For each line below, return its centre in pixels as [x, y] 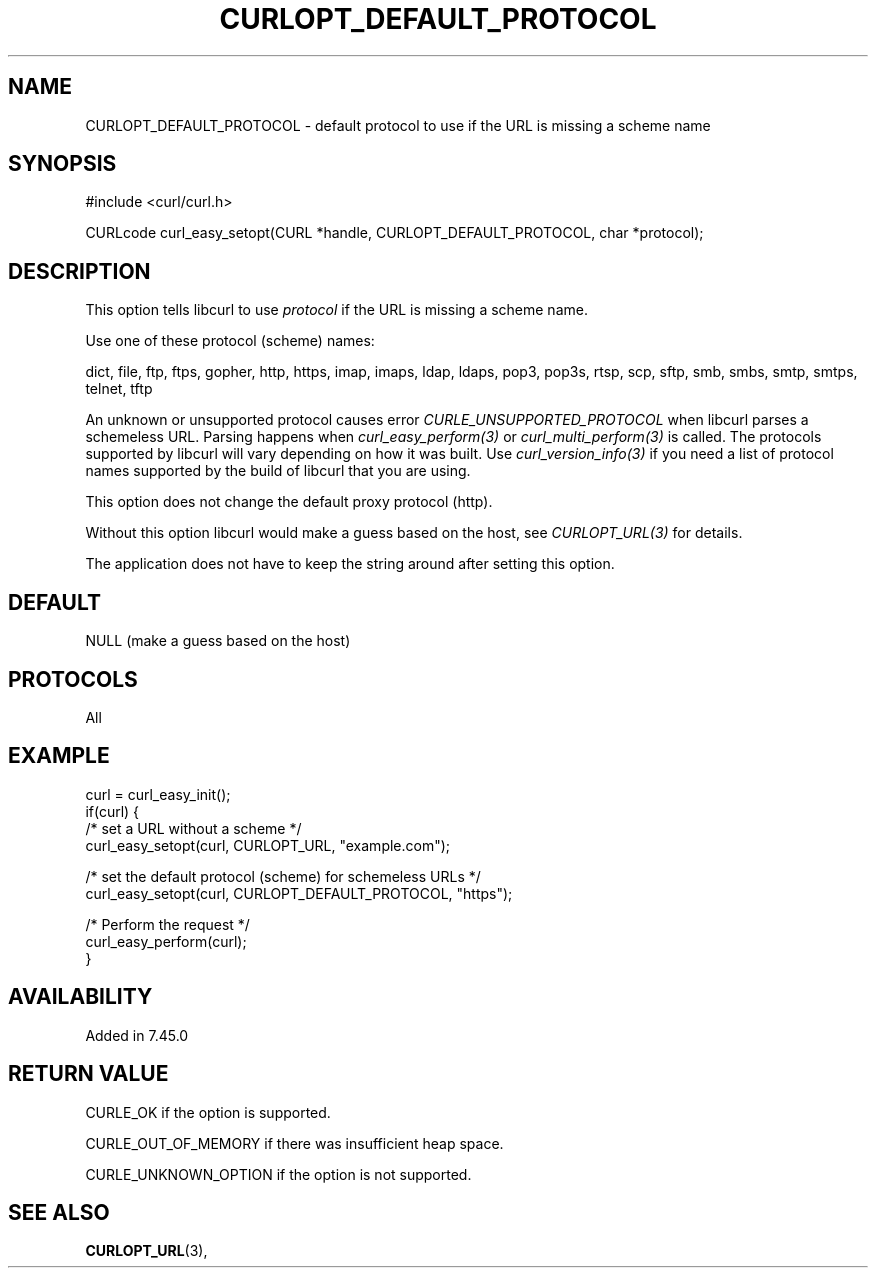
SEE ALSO [59, 1212]
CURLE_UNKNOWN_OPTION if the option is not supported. [278, 1174]
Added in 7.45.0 [137, 1035]
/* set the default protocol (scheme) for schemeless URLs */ [283, 876]
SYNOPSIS [62, 164]
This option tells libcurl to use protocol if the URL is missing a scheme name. [336, 310]
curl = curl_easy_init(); [158, 794]
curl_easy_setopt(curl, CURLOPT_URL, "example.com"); [268, 845]
